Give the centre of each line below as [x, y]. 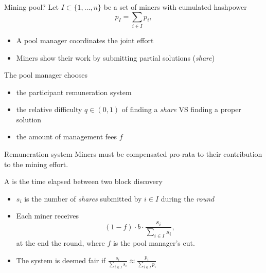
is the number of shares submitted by [83, 198]
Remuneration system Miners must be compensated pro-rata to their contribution [133, 154]
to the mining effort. [36, 164]
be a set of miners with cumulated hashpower [175, 7]
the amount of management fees [67, 136]
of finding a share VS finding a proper [181, 109]
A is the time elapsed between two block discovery [83, 181]
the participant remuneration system [74, 92]
